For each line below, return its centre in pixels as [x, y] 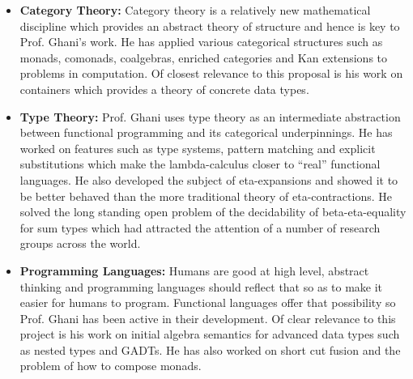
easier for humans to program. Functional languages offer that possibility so [208, 302]
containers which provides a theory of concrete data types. [164, 89]
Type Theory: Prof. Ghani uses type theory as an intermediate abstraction [210, 116]
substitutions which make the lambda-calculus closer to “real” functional [200, 164]
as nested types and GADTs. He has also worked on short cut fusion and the [210, 349]
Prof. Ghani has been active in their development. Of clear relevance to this [208, 318]
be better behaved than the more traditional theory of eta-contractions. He [206, 196]
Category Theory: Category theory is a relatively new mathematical [195, 10]
